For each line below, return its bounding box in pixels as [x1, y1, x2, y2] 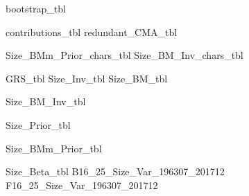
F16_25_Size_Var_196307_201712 [6, 177, 158, 192]
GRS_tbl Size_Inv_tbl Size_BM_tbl [6, 71, 168, 85]
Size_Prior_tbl [6, 117, 71, 132]
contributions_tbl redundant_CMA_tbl [6, 24, 178, 39]
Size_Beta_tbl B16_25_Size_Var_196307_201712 [6, 164, 225, 179]
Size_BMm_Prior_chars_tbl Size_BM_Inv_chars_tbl [6, 48, 243, 62]
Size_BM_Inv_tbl [6, 94, 86, 109]
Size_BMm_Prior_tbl [6, 141, 102, 155]
